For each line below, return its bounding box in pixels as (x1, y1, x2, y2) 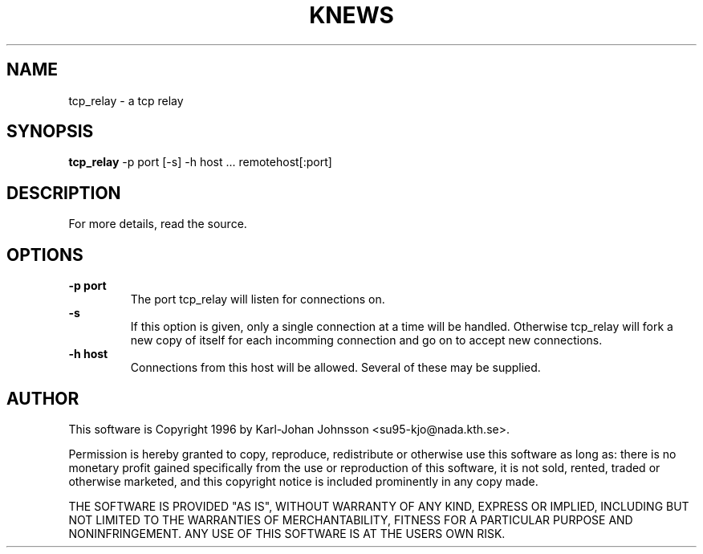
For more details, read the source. (68, 217, 247, 231)
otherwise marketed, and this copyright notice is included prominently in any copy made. (68, 474, 538, 488)
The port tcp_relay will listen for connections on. (130, 292, 385, 307)
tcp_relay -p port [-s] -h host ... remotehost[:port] (68, 155, 332, 169)
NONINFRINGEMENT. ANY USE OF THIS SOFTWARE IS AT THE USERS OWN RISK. (68, 526, 506, 540)
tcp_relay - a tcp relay (68, 93, 184, 108)
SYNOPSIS (6, 121, 94, 142)
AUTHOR (6, 388, 79, 409)
